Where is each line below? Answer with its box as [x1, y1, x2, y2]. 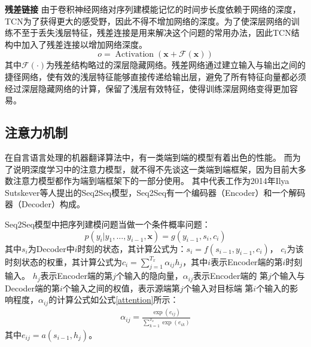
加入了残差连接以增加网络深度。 [21, 38, 147, 50]
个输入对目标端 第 [183, 281, 254, 294]
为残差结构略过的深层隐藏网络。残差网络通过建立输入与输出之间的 [46, 59, 306, 71]
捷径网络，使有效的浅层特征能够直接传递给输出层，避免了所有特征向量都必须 [5, 70, 306, 82]
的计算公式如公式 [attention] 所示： [48, 293, 179, 306]
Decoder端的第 [5, 281, 60, 294]
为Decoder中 [28, 242, 75, 254]
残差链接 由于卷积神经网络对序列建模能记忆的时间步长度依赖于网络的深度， [5, 3, 301, 15]
